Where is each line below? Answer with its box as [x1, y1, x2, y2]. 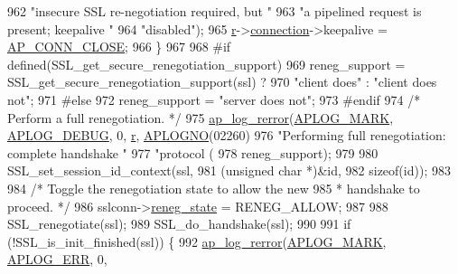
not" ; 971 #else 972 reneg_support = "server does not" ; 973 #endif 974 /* [7, 90, 421, 109]
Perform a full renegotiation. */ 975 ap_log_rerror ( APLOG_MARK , [7, 108, 394, 127]
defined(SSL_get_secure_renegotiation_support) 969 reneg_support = [7, 54, 406, 73]
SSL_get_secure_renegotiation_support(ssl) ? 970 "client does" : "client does [7, 72, 437, 91]
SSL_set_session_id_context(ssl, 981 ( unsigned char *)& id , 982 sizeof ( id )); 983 [7, 161, 451, 180]
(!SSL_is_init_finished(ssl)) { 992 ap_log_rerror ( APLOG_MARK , [7, 231, 387, 250]
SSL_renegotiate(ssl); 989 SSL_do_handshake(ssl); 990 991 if [7, 214, 351, 233]
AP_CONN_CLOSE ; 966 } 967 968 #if [7, 37, 231, 56]
